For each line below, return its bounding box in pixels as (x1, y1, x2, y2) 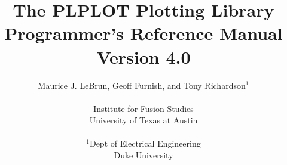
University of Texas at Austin (89, 114, 198, 126)
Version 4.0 (96, 44, 191, 69)
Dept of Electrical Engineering (89, 137, 201, 150)
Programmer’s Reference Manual (4, 21, 283, 45)
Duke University (114, 149, 173, 161)
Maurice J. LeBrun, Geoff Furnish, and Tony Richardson (38, 79, 246, 91)
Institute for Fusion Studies (93, 102, 194, 114)
